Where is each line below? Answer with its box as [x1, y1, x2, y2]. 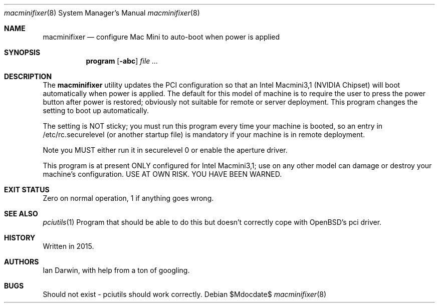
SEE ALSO [4, 209, 38, 218]
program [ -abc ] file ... [86, 57, 158, 65]
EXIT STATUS [4, 185, 50, 194]
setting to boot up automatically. [43, 106, 149, 115]
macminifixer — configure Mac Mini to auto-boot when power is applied [43, 33, 280, 41]
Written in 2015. [43, 242, 94, 250]
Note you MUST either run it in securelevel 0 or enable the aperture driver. [43, 146, 288, 154]
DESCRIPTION [4, 72, 52, 81]
